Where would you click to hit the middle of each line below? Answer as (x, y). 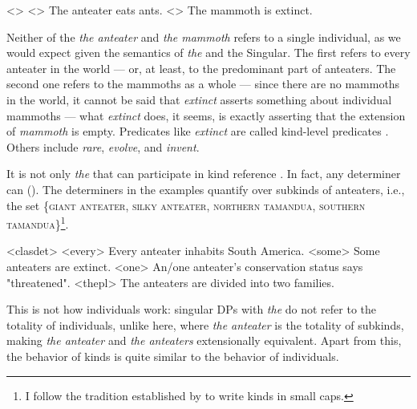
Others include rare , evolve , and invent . (103, 146)
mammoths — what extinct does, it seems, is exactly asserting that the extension (206, 115)
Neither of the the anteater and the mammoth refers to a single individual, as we (204, 36)
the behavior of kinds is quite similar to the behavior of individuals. (173, 356)
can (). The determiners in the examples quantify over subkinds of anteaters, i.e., (206, 189)
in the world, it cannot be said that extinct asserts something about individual (199, 99)
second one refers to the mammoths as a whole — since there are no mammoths (203, 84)
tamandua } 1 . (38, 223)
